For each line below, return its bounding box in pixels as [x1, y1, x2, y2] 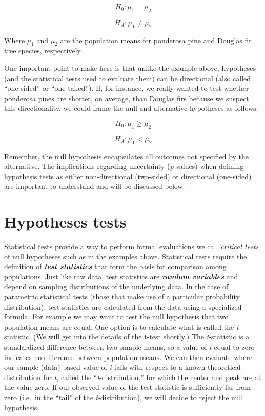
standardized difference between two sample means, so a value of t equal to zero [4, 341, 255, 352]
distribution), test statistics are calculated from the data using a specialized [4, 301, 242, 312]
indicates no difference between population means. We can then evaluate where [4, 351, 252, 362]
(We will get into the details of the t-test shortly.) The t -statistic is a [33, 331, 250, 342]
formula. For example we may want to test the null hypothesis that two [4, 311, 229, 322]
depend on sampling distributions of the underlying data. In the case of [4, 281, 229, 292]
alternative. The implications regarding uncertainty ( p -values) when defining [4, 161, 244, 172]
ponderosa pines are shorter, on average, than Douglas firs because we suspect [4, 92, 249, 103]
